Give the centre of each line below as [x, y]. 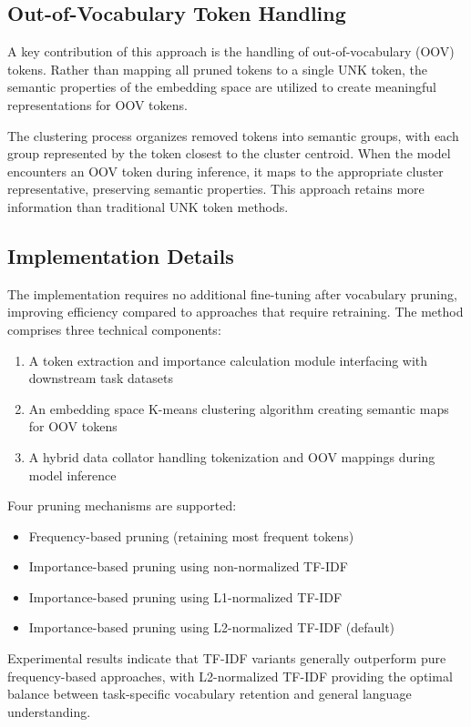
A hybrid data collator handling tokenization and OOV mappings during [232, 456]
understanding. [49, 711]
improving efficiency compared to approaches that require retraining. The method [235, 312]
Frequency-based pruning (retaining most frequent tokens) [191, 535]
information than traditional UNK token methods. [148, 206]
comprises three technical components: [114, 329]
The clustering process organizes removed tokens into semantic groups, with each [233, 135]
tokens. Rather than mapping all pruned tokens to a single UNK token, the [217, 69]
